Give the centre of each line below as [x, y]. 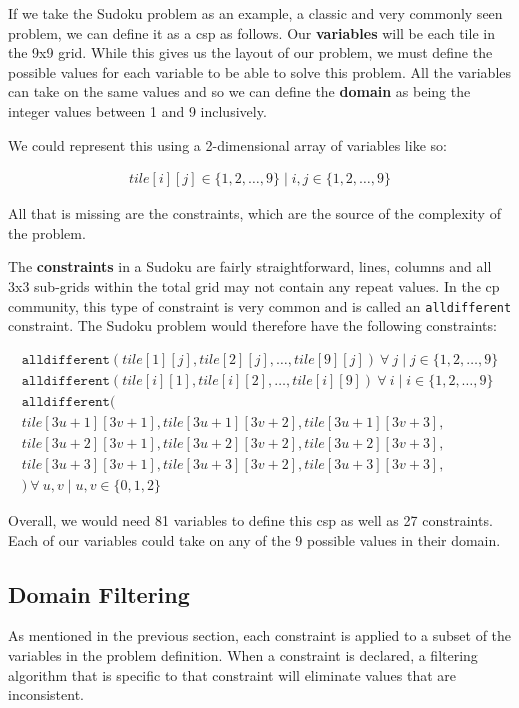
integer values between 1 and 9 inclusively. [137, 110]
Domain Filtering [99, 593]
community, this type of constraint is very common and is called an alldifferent [260, 305]
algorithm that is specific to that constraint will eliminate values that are [232, 674]
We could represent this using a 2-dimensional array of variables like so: [227, 144]
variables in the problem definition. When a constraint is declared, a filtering [243, 655]
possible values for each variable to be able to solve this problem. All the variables [260, 71]
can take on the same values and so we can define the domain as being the [239, 91]
